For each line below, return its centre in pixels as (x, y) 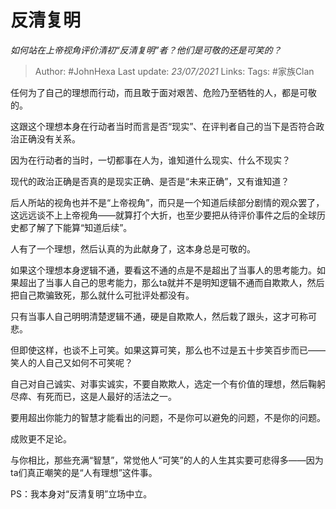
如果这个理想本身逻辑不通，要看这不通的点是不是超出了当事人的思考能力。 (163, 270)
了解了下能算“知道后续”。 (80, 227)
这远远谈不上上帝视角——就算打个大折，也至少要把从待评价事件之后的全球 (163, 215)
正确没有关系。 (49, 138)
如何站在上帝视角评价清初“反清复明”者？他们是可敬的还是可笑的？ (146, 50)
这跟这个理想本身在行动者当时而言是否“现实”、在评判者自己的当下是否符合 (163, 126)
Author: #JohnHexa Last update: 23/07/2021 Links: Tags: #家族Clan (174, 71)
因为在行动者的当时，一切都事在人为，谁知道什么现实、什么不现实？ (150, 160)
